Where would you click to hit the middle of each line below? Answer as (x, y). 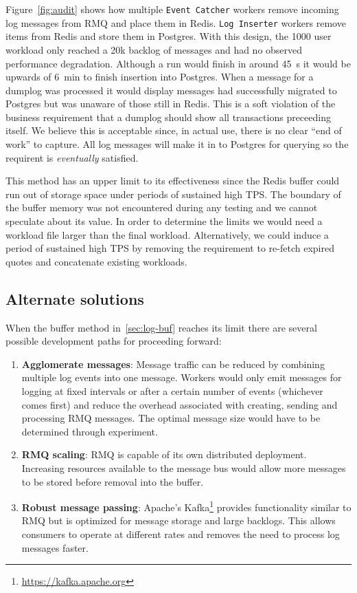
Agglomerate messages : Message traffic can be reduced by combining (173, 364)
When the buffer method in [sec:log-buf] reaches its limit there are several (161, 327)
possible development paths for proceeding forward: (114, 341)
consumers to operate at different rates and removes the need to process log (181, 533)
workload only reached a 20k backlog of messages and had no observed (154, 49)
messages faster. (55, 547)
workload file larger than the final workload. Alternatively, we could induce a (167, 234)
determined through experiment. (90, 431)
